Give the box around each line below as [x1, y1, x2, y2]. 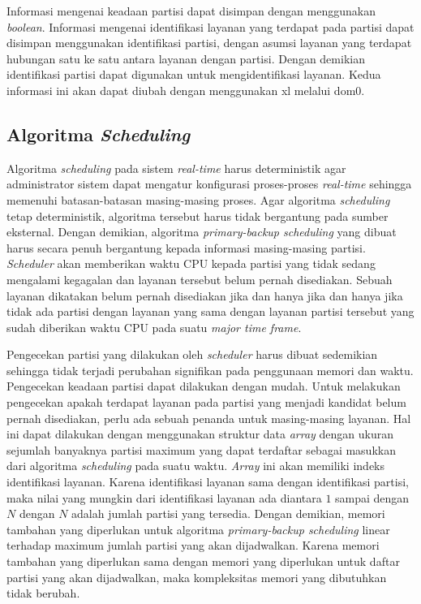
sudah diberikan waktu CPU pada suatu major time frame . [6, 318, 302, 335]
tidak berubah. [6, 585, 80, 602]
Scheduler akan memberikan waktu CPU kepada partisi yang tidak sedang [6, 255, 376, 272]
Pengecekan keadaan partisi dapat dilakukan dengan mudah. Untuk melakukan [6, 377, 401, 395]
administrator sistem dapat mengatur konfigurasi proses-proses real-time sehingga [6, 175, 412, 192]
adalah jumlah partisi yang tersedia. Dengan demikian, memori [71, 505, 385, 522]
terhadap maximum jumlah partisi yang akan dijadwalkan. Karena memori [6, 537, 380, 554]
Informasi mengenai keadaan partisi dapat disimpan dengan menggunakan [6, 2, 376, 19]
